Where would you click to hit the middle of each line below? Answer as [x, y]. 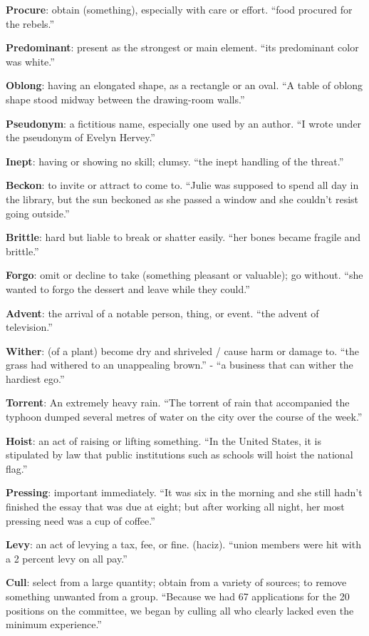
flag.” [17, 468]
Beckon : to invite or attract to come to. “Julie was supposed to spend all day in [182, 185]
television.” [29, 327]
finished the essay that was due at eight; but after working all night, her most [175, 507]
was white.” [30, 61]
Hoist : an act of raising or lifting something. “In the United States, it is [163, 440]
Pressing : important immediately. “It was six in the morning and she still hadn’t [184, 492]
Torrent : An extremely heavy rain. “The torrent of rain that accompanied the [178, 402]
